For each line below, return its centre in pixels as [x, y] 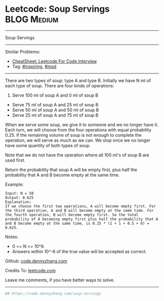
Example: [14, 184]
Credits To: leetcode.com [31, 270]
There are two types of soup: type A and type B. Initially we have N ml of [78, 80]
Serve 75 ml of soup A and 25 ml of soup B [55, 104]
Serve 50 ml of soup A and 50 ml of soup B [55, 110]
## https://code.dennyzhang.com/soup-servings [53, 293]
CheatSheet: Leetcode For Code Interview [54, 61]
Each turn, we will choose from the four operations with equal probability [78, 130]
